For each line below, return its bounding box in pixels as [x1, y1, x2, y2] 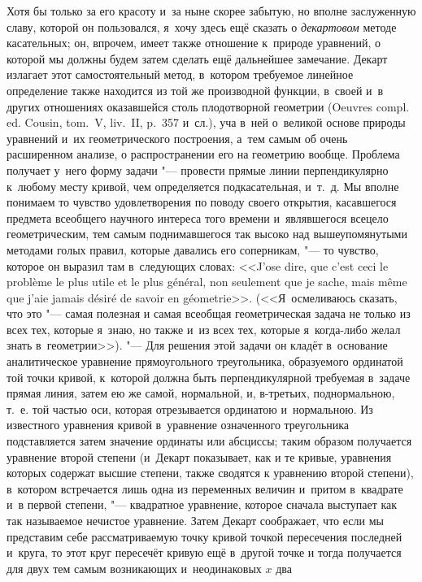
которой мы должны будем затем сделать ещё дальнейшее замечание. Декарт [7, 50, 388, 67]
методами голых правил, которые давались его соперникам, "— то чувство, [7, 241, 379, 258]
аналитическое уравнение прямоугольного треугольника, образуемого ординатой [7, 353, 403, 370]
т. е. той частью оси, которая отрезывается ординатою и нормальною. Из [7, 400, 373, 417]
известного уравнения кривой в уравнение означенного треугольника [7, 416, 350, 433]
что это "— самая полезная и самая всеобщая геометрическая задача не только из [7, 305, 411, 322]
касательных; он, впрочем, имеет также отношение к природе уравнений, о [7, 34, 381, 51]
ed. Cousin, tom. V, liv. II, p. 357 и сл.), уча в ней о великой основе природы [7, 114, 406, 131]
